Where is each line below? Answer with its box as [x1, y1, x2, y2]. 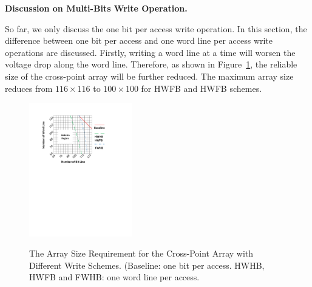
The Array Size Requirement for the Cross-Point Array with [29, 247, 254, 260]
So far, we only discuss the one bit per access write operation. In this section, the [5, 22, 307, 35]
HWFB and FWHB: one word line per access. [29, 271, 200, 283]
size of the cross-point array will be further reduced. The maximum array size [5, 69, 294, 82]
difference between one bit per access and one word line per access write [5, 34, 273, 47]
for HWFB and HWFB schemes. [141, 81, 262, 94]
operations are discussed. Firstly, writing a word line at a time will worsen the [5, 46, 296, 58]
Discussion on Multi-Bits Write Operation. [5, 2, 188, 14]
